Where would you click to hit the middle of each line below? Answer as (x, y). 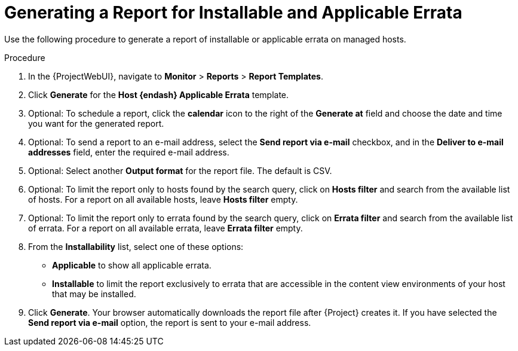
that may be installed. (94, 294)
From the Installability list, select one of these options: (136, 246)
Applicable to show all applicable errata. (132, 265)
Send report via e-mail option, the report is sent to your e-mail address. (170, 322)
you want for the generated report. (96, 123)
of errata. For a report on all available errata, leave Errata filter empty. (165, 228)
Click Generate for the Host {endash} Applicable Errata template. (159, 94)
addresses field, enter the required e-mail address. (129, 152)
